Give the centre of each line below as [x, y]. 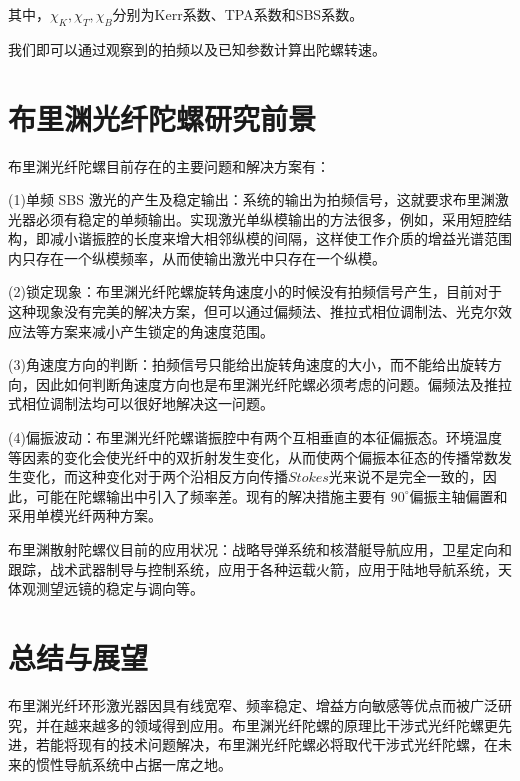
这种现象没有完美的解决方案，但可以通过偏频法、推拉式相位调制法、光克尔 [253, 311]
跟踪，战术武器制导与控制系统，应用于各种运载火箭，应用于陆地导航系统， [253, 568]
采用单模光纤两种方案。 [85, 515]
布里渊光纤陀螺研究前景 [162, 117]
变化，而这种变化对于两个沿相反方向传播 [154, 476]
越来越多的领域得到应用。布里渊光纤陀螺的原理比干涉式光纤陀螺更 [280, 724]
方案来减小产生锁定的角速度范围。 [161, 330]
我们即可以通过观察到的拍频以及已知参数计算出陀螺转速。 [197, 48]
